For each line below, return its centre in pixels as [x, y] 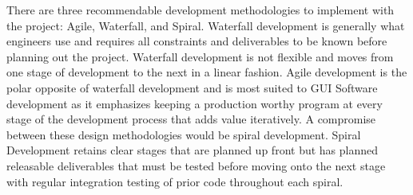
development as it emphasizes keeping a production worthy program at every [195, 103]
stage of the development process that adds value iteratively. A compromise [191, 119]
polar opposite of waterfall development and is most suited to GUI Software [192, 87]
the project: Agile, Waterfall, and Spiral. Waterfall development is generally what [206, 25]
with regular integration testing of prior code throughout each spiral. [175, 181]
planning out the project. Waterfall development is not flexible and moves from [200, 56]
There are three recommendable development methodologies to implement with [201, 10]
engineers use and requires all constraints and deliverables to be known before [197, 41]
